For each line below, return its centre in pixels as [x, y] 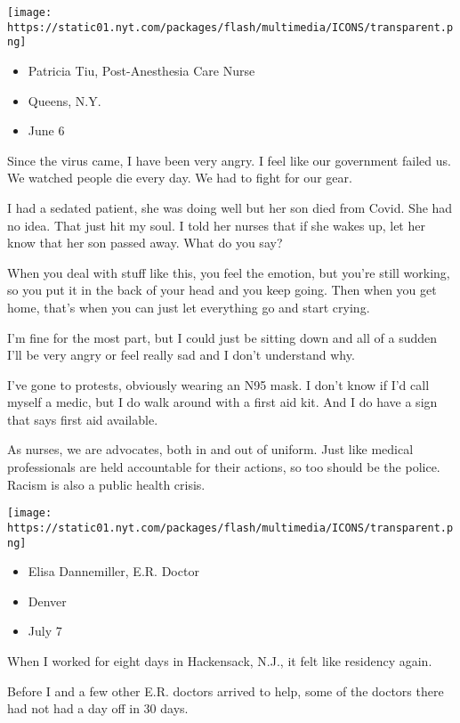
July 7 [45, 631]
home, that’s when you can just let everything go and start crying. [189, 307]
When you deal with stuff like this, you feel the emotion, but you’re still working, [229, 272]
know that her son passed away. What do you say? [145, 243]
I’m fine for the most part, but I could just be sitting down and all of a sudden [222, 337]
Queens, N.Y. [65, 100]
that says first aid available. [83, 419]
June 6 [46, 130]
